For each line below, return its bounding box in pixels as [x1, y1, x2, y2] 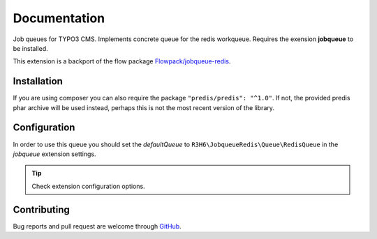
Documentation [13, 10, 105, 26]
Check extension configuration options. [31, 182, 146, 190]
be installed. [13, 44, 48, 52]
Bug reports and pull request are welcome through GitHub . [13, 222, 182, 230]
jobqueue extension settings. [13, 150, 96, 158]
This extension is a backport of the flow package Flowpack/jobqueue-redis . [13, 57, 231, 65]
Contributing [13, 203, 70, 215]
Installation [13, 75, 63, 87]
